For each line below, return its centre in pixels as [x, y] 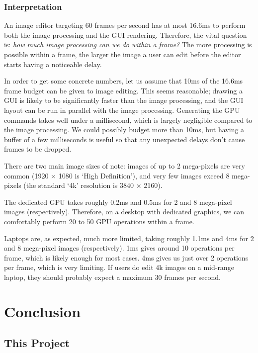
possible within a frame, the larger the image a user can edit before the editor [123, 54]
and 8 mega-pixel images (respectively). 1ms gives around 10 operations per [119, 248]
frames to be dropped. [38, 149]
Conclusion [43, 311]
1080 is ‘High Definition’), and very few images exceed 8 [144, 175]
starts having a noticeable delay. [53, 64]
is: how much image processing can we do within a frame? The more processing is [128, 44]
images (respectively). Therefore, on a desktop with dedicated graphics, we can [124, 212]
